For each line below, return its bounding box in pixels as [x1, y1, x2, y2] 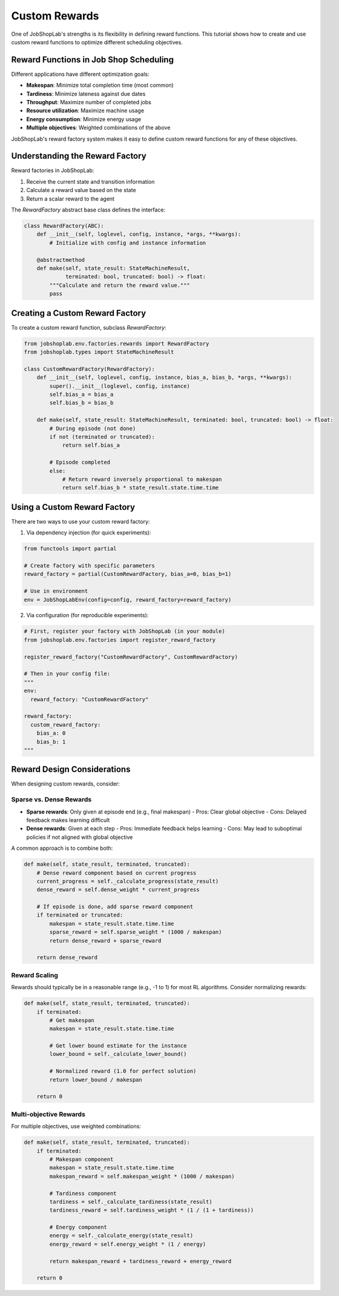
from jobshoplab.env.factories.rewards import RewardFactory [24, 340, 209, 347]
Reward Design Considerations [11, 764, 131, 775]
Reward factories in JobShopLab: [11, 167, 94, 174]
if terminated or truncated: [36, 912, 123, 918]
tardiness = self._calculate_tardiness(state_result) [49, 1198, 212, 1205]
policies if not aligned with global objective [26, 833, 133, 841]
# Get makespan [49, 1017, 95, 1024]
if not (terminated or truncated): [49, 433, 156, 440]
